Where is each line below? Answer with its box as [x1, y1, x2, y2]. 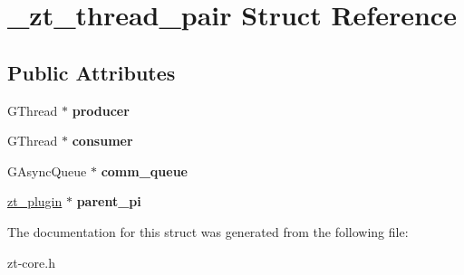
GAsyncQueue [7, 161, 87, 180]
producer [72, 100, 130, 119]
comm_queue [101, 161, 188, 180]
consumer [72, 131, 133, 150]
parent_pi [76, 192, 141, 211]
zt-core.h [7, 252, 55, 271]
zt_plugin [7, 192, 63, 211]
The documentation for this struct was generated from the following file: [7, 222, 409, 241]
